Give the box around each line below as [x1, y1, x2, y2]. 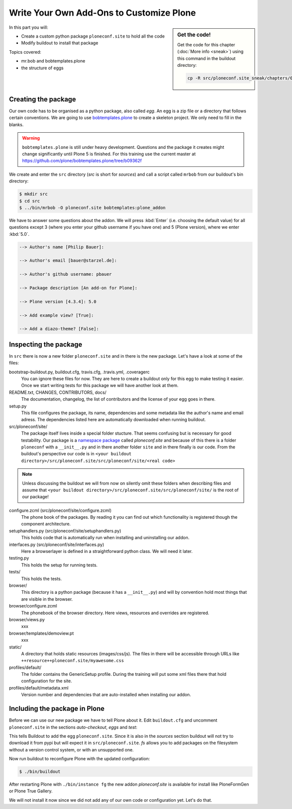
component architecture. [21, 521, 71, 527]
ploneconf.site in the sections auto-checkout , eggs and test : [9, 724, 137, 730]
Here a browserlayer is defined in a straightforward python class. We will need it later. [21, 548, 193, 554]
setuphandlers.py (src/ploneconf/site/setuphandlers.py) [9, 527, 122, 534]
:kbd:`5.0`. [9, 231, 30, 237]
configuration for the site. [21, 678, 73, 684]
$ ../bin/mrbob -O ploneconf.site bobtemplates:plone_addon [19, 205, 166, 210]
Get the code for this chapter [177, 41, 236, 47]
